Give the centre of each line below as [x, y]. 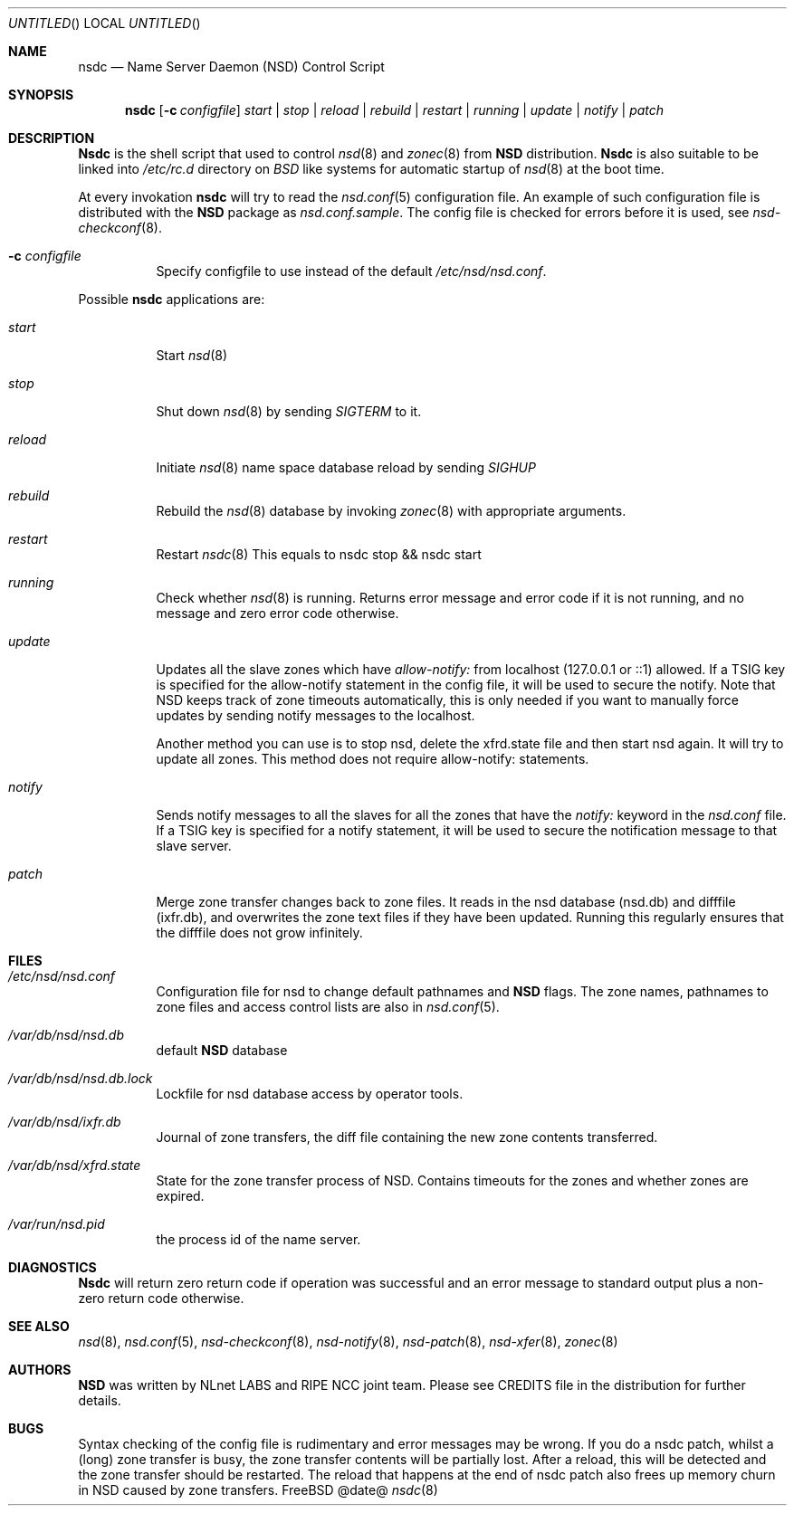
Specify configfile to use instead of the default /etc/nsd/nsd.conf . [351, 271]
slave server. [194, 846]
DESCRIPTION [52, 138]
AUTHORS [40, 1370]
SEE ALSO [39, 1326]
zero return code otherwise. [161, 1298]
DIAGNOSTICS [53, 1267]
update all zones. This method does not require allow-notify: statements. [373, 759]
